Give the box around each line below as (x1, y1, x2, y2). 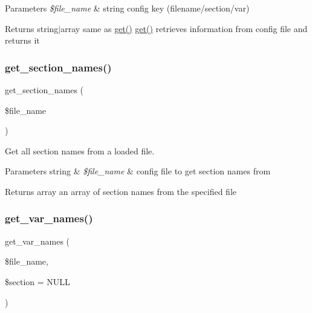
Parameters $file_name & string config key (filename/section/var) (5, 2, 250, 14)
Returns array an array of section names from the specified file (5, 185, 237, 197)
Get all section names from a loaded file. (5, 144, 155, 157)
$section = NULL (5, 275, 70, 288)
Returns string (5, 22, 59, 35)
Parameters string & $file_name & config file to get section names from (5, 165, 271, 177)
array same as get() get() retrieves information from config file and (60, 22, 308, 35)
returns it (5, 34, 40, 47)
